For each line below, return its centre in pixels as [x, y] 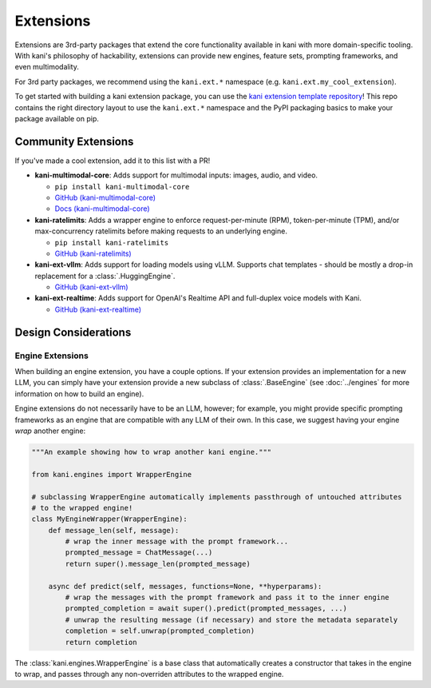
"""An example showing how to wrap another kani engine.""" [152, 452]
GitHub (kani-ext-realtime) [98, 309]
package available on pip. [57, 118]
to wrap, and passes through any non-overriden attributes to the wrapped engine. [149, 674]
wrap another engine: [50, 431]
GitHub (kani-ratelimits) [93, 253]
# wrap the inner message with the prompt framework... [177, 542]
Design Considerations [73, 332]
